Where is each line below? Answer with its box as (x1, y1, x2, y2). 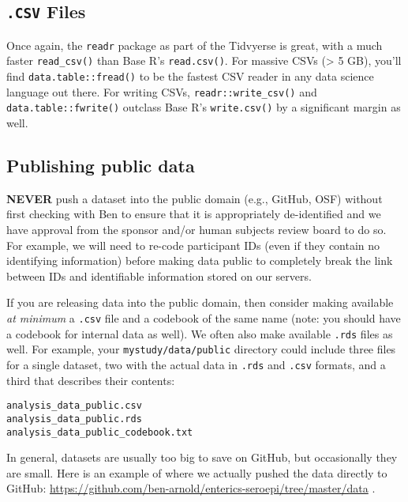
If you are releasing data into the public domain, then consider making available (6, 294, 394, 311)
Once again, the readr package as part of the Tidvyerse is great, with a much (6, 36, 383, 53)
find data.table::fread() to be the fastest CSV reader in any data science (6, 68, 374, 85)
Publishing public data (6, 153, 195, 178)
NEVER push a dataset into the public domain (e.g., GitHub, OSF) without (6, 190, 383, 206)
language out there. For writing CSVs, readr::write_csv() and (6, 83, 317, 100)
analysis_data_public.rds (6, 413, 142, 425)
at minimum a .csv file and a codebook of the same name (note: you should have (6, 310, 401, 326)
